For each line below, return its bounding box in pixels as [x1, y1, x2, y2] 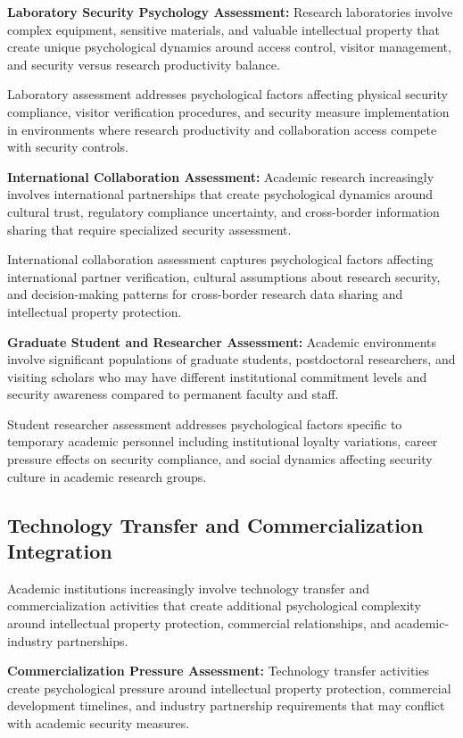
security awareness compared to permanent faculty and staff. [7, 385, 339, 403]
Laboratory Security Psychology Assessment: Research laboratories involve [7, 3, 453, 21]
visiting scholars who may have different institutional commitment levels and [7, 367, 427, 386]
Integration [7, 537, 112, 565]
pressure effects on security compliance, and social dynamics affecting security [7, 450, 433, 469]
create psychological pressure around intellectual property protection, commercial [7, 678, 451, 697]
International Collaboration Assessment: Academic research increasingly [7, 167, 434, 186]
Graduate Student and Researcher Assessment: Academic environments [7, 332, 436, 351]
